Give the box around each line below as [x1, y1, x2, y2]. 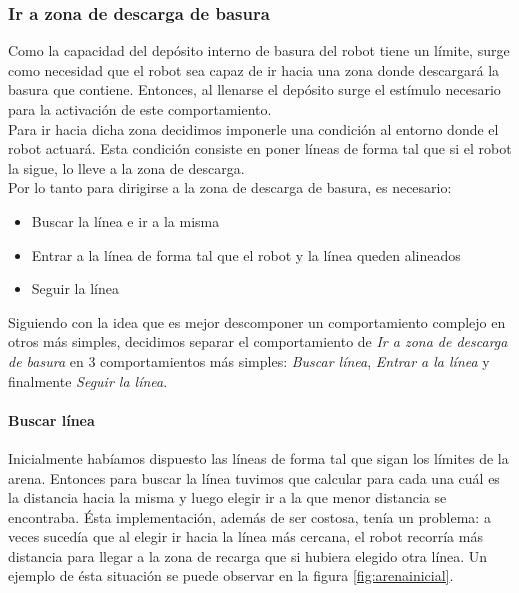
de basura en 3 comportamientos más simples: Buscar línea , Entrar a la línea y [8, 350, 490, 371]
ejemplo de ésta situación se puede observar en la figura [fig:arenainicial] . [8, 565, 454, 586]
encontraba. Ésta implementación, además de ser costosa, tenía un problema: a [8, 506, 491, 527]
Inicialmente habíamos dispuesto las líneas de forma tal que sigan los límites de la [8, 447, 509, 468]
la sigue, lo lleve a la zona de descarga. [8, 157, 245, 178]
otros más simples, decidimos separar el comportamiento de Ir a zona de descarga [8, 331, 508, 352]
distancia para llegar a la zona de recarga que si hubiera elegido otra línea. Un [8, 545, 488, 566]
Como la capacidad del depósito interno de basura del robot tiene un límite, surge [8, 40, 510, 61]
